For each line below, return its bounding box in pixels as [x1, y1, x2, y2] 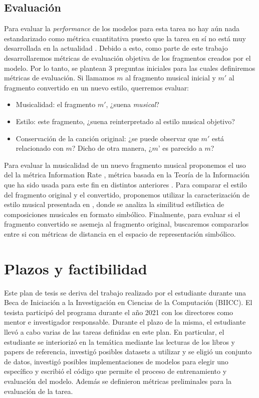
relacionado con [16, 143, 64, 153]
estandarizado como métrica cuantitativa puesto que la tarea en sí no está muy [4, 33, 246, 43]
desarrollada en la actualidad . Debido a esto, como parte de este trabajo [4, 43, 228, 53]
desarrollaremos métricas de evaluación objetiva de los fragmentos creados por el [4, 52, 251, 63]
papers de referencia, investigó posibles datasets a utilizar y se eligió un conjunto [4, 346, 252, 357]
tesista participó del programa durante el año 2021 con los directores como [4, 307, 233, 317]
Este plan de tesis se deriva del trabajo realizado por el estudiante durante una [4, 287, 246, 297]
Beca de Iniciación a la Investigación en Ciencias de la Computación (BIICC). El [4, 297, 252, 308]
